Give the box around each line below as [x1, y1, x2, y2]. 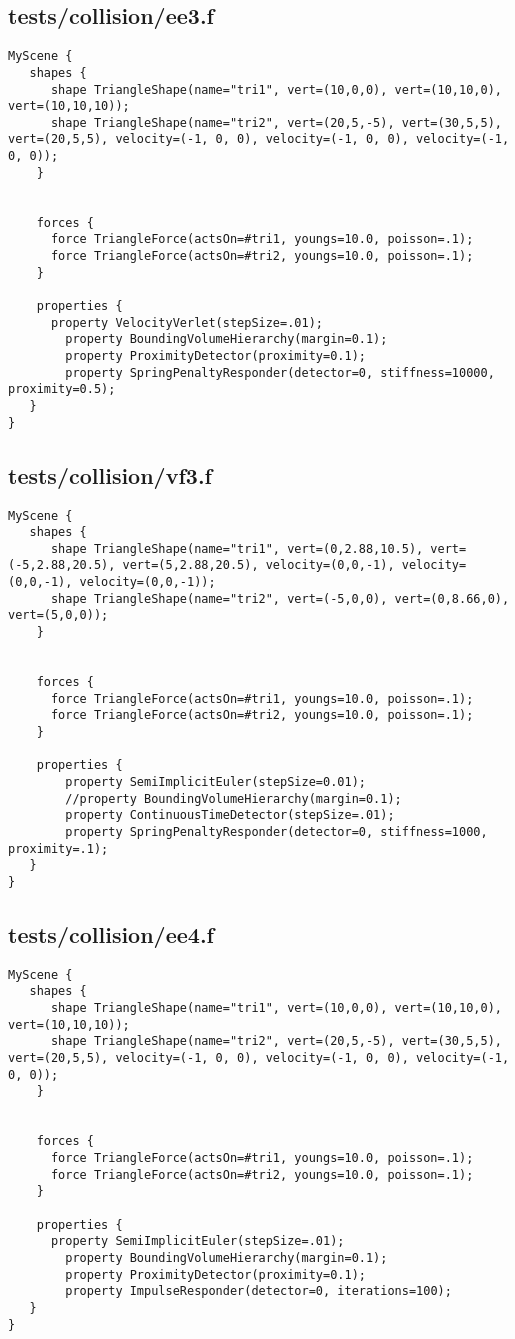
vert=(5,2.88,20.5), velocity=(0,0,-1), [122, 558, 395, 573]
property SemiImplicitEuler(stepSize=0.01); [65, 775, 366, 789]
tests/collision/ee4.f [8, 918, 214, 949]
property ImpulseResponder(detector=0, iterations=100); [65, 1284, 452, 1299]
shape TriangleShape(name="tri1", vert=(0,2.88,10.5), [50, 541, 424, 556]
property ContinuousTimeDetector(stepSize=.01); [65, 808, 395, 823]
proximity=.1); [8, 841, 109, 856]
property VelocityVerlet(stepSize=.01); [50, 315, 323, 330]
